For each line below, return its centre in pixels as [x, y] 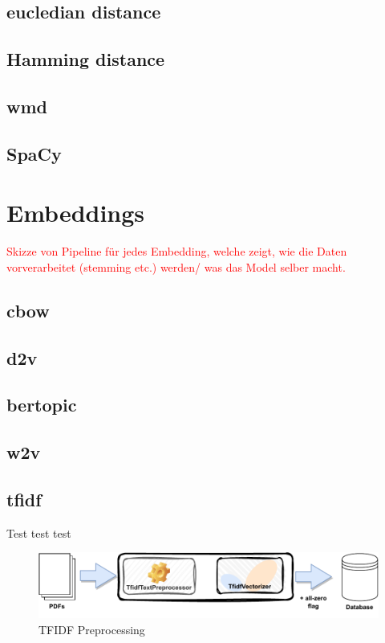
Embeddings [76, 213]
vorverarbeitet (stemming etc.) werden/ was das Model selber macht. [176, 266]
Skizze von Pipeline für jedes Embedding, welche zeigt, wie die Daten [177, 251]
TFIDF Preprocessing [92, 629]
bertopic [42, 405]
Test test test [39, 532]
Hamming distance [86, 59]
